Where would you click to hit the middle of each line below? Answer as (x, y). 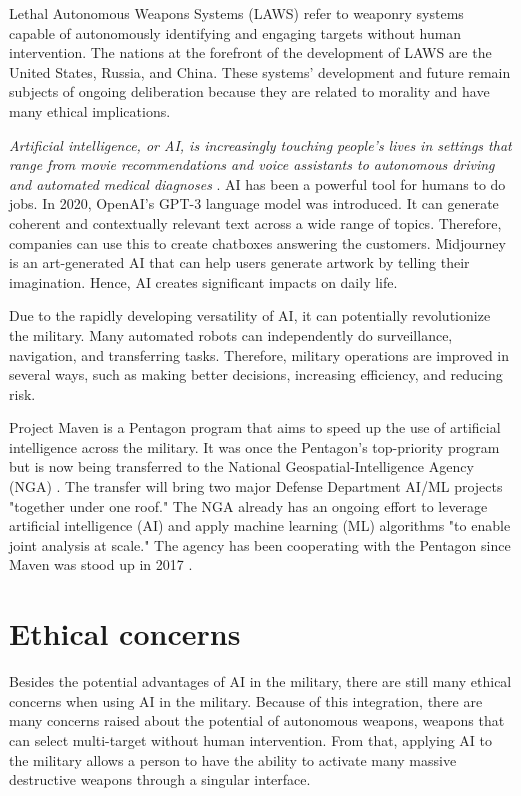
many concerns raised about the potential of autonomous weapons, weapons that (257, 720)
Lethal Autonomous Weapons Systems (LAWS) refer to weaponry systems (236, 13)
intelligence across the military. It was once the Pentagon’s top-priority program (254, 446)
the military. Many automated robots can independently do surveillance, (231, 334)
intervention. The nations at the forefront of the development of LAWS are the (250, 52)
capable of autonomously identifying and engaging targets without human (235, 32)
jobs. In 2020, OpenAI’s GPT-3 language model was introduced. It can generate (254, 203)
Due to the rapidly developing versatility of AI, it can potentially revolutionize (250, 315)
